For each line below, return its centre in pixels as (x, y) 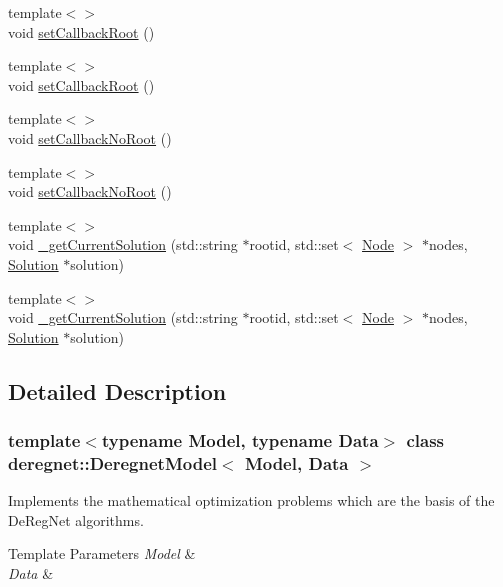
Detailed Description (117, 390)
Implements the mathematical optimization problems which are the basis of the (251, 500)
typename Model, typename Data (240, 440)
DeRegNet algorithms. (76, 519)
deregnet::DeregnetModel (112, 462)
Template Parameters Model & (102, 553)
